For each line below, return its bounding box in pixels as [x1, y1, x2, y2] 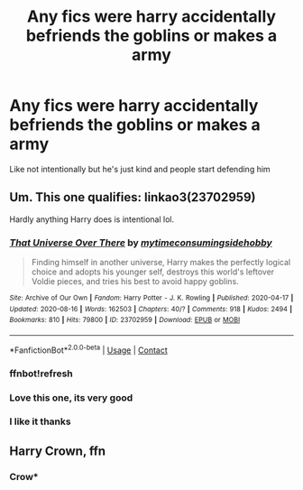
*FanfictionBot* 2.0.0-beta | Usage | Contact [9, 343, 169, 356]
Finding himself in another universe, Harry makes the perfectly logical [31, 257, 291, 268]
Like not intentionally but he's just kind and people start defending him [9, 163, 271, 174]
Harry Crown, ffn [9, 443, 106, 458]
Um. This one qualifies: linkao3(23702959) [9, 190, 256, 205]
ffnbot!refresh [9, 367, 74, 380]
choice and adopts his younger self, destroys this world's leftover [31, 266, 275, 277]
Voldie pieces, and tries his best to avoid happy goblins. [31, 276, 239, 287]
